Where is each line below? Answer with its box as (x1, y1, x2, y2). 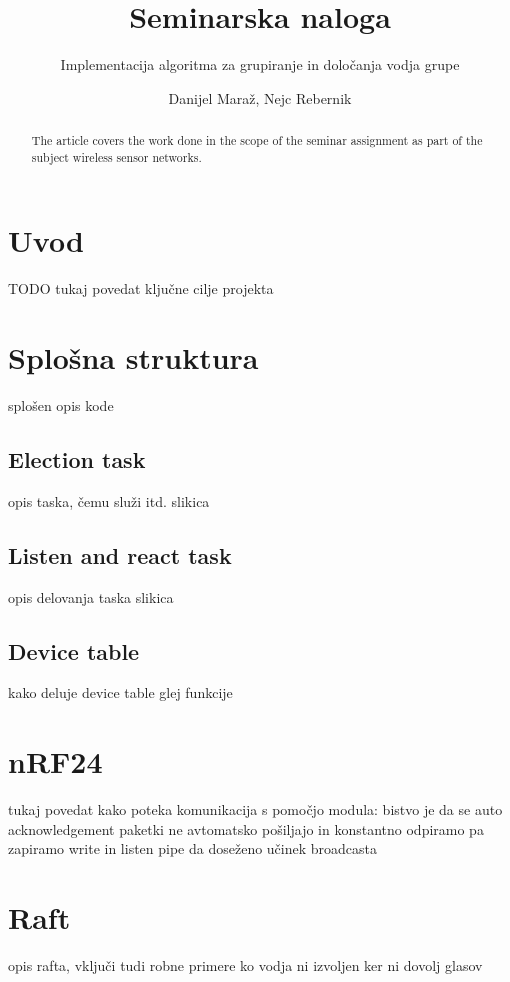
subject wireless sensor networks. (31, 148, 202, 165)
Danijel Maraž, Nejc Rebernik (168, 87, 352, 108)
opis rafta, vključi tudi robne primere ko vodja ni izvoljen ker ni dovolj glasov (8, 955, 483, 976)
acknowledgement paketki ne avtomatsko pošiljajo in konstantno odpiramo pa (8, 818, 484, 839)
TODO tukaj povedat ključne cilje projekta (8, 278, 274, 299)
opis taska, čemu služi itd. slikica (8, 490, 210, 511)
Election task (8, 444, 146, 475)
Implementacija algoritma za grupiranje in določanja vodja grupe (60, 54, 460, 75)
